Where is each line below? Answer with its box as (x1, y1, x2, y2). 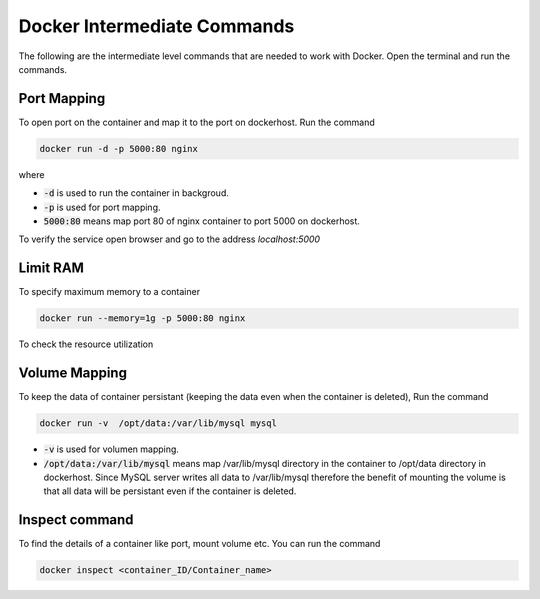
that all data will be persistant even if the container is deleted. (43, 485, 297, 497)
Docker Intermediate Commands (18, 15, 295, 37)
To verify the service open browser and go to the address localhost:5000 (18, 233, 320, 245)
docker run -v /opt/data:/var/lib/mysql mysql (39, 418, 277, 429)
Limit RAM (18, 260, 85, 277)
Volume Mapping (18, 365, 127, 382)
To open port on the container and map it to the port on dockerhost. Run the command (18, 116, 375, 128)
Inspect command (18, 511, 134, 529)
